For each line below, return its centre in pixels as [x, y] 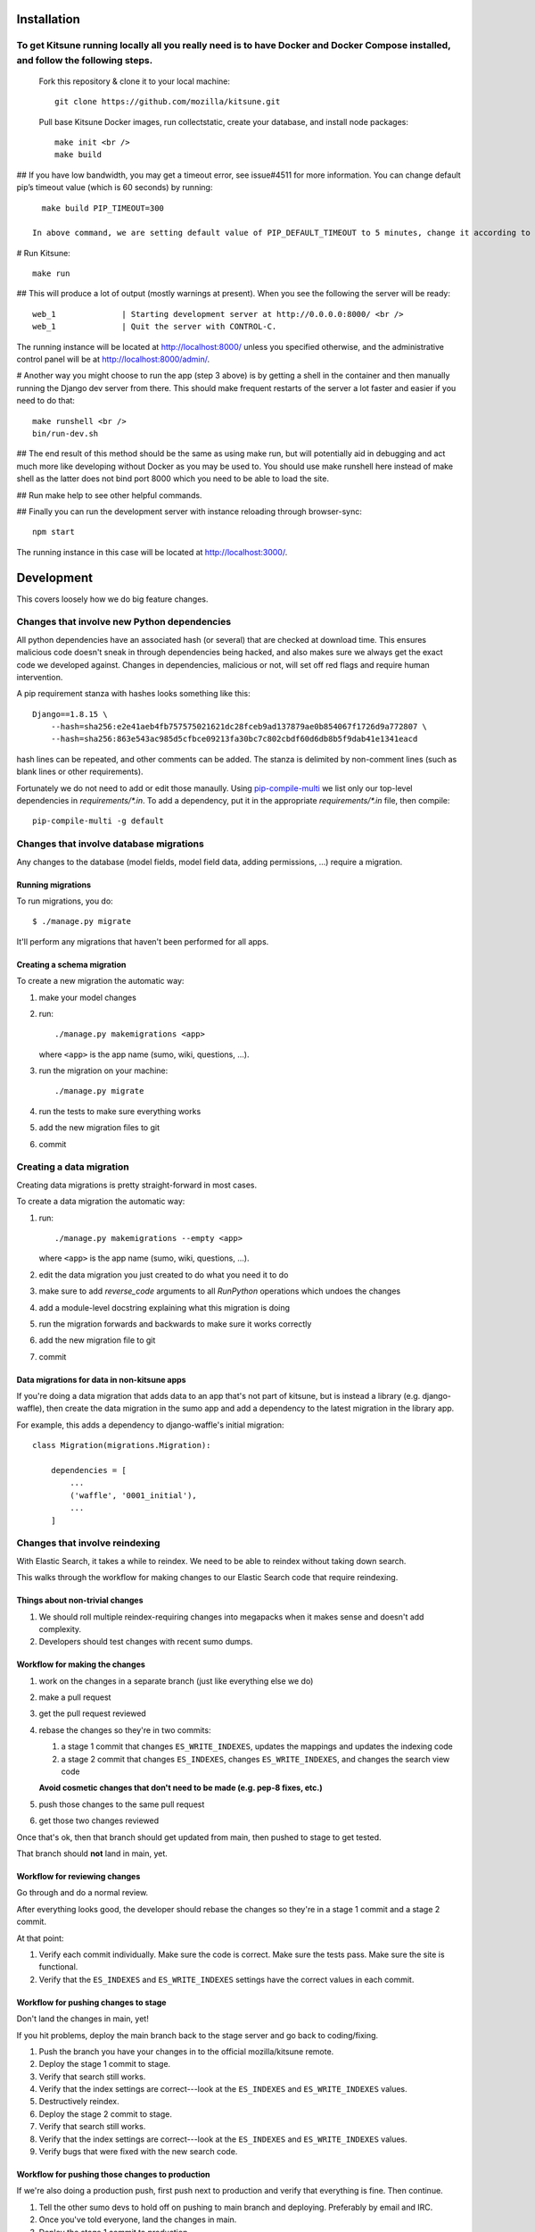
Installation [48, 19]
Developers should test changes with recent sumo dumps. [146, 1642]
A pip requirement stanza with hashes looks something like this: [133, 694]
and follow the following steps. [85, 60]
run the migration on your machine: [103, 1070]
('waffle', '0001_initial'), [134, 1495]
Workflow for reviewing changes [78, 1876]
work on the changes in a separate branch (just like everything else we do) [176, 1681]
